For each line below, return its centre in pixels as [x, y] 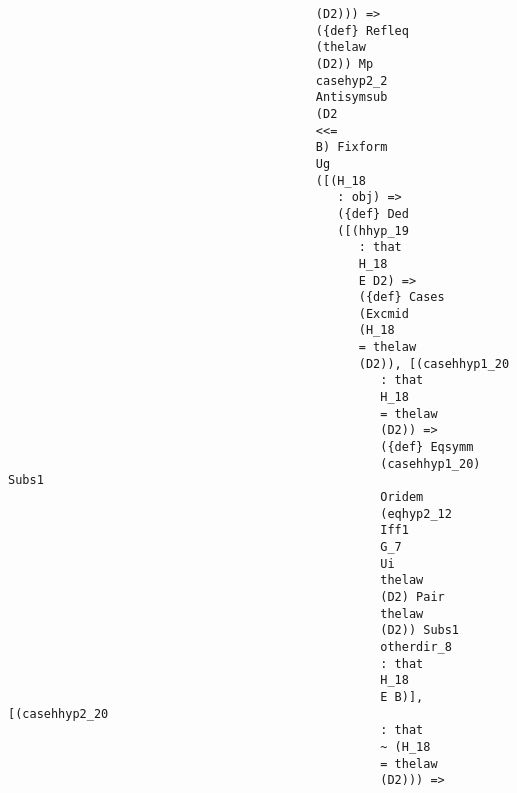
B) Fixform [351, 147]
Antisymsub [351, 97]
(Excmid [383, 313]
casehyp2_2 [351, 80]
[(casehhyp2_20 [58, 713]
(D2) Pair [412, 596]
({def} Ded [373, 213]
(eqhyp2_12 [416, 513]
